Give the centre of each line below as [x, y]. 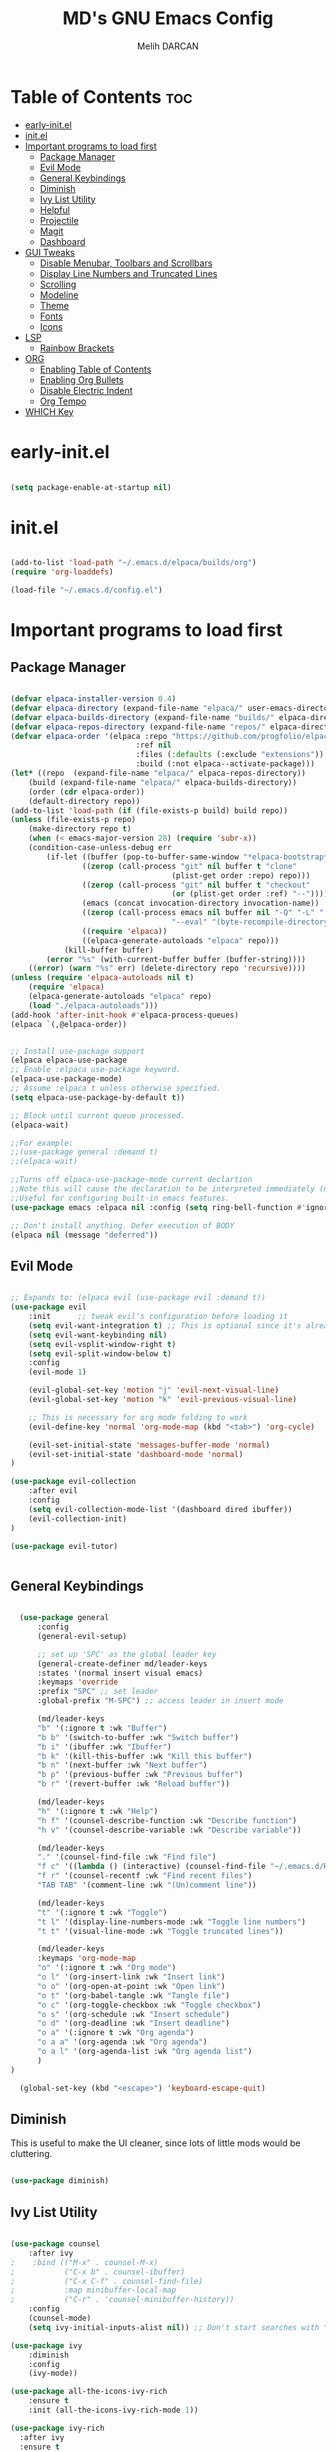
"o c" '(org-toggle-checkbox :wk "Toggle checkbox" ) [149, 2005]
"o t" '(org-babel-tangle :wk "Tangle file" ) [133, 1995]
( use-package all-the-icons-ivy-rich [89, 2392]
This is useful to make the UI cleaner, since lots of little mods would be [155, 2143]
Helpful [54, 209]
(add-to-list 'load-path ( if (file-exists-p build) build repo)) [149, 810]
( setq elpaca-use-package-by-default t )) [98, 1097]
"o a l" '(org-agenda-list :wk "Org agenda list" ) [144, 2052]
